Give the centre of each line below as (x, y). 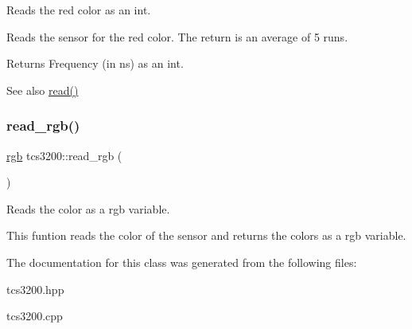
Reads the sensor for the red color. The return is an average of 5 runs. (177, 36)
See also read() (43, 90)
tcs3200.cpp (35, 316)
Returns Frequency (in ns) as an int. (95, 63)
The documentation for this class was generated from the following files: (182, 262)
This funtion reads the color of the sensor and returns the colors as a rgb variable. (206, 235)
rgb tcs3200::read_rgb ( (64, 155)
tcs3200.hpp (35, 289)
